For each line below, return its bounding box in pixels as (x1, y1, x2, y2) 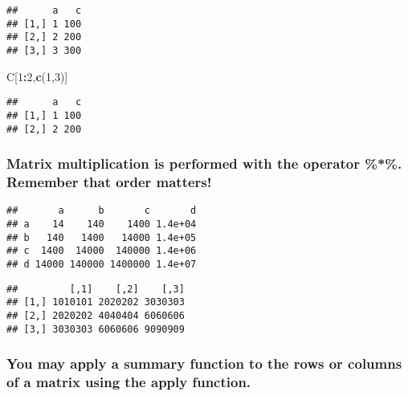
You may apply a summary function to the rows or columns (6, 353, 402, 374)
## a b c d (6, 205, 197, 217)
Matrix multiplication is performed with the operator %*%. (6, 153, 402, 174)
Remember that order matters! (6, 172, 212, 192)
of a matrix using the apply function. (6, 372, 251, 392)
